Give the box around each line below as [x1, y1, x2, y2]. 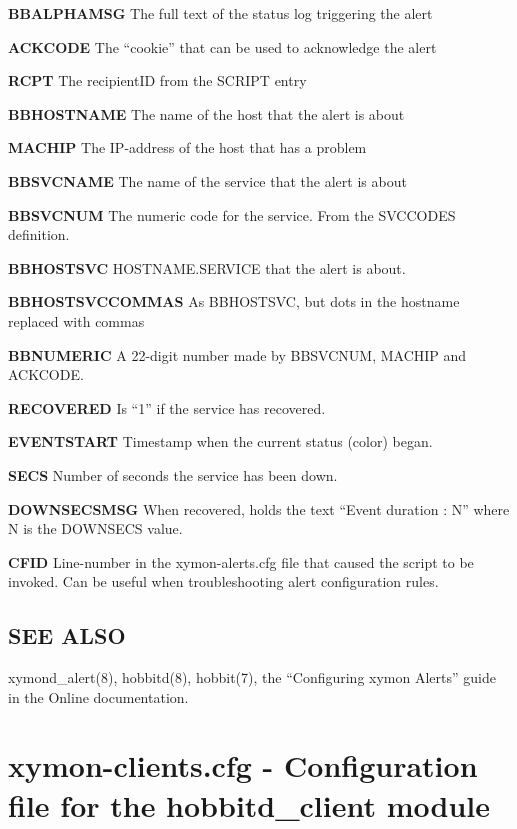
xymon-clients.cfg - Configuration [8, 745, 478, 786]
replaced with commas [8, 310, 145, 331]
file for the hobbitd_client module [8, 784, 491, 825]
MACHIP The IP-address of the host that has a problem [8, 137, 367, 158]
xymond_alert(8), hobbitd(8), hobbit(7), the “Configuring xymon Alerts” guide [8, 667, 496, 688]
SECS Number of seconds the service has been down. [8, 464, 338, 485]
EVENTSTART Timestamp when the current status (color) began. [8, 431, 433, 452]
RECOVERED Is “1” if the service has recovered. [8, 397, 326, 418]
